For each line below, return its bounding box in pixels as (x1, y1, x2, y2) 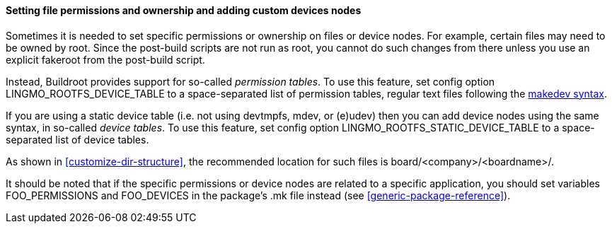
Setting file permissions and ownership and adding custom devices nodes (6, 4, 362, 16)
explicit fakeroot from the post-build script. (6, 53, 205, 66)
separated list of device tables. (6, 133, 149, 146)
